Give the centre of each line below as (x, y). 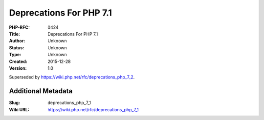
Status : (17, 48)
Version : (18, 68)
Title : (15, 34)
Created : (18, 61)
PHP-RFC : (20, 27)
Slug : (15, 103)
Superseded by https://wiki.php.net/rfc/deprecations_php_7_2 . (72, 77)
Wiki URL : (19, 109)
